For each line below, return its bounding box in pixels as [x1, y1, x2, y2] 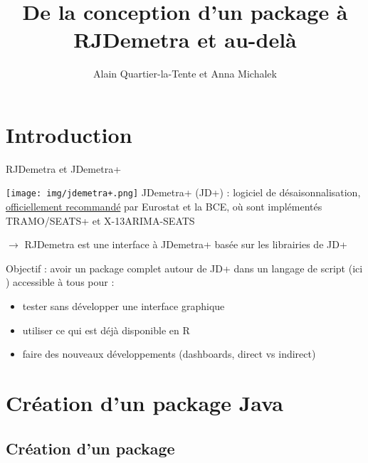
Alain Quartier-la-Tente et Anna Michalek [93, 66, 277, 81]
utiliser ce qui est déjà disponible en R [22, 322, 190, 337]
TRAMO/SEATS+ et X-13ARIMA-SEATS [6, 213, 195, 228]
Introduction [6, 119, 132, 149]
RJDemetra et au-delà [73, 25, 297, 54]
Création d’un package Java [6, 388, 283, 417]
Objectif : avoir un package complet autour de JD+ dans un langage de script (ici [6, 260, 363, 275]
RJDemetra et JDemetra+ [6, 161, 122, 176]
